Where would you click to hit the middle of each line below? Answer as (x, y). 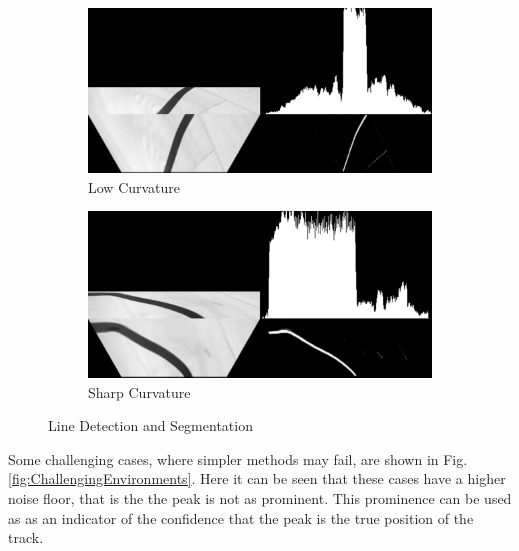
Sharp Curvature (139, 391)
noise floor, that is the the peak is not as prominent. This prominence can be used (260, 498)
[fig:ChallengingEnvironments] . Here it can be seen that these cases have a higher (257, 478)
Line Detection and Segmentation (150, 425)
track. (26, 537)
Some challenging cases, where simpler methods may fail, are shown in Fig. (238, 458)
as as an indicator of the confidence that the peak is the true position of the (241, 517)
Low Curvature (134, 186)
